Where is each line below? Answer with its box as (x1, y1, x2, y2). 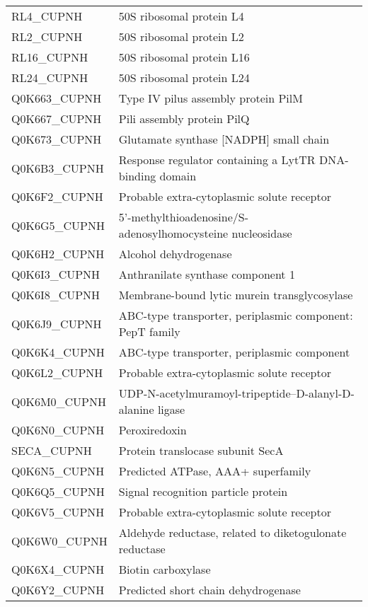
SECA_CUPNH (11, 442, 92, 458)
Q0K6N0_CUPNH (11, 422, 105, 438)
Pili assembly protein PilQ (118, 110, 250, 127)
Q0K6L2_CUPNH (11, 364, 103, 381)
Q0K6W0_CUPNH (11, 532, 108, 549)
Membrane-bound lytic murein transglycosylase (118, 287, 353, 303)
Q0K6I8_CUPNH (11, 287, 100, 303)
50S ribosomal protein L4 (118, 8, 244, 24)
